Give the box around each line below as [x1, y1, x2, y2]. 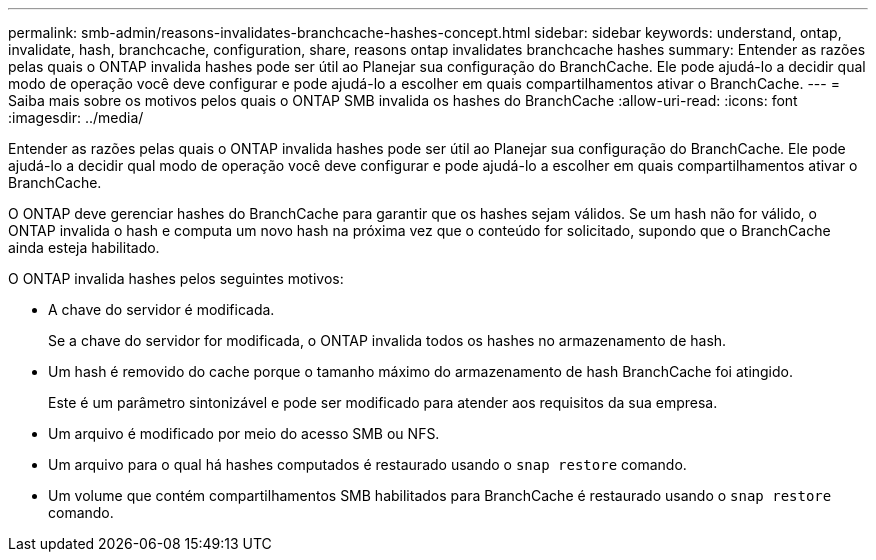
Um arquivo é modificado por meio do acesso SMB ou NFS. [48, 425, 440, 442]
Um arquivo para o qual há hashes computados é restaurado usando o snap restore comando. [48, 456, 687, 473]
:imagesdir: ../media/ [8, 109, 144, 126]
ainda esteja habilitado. [8, 239, 160, 256]
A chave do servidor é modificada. [48, 301, 275, 318]
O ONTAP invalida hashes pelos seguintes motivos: [8, 270, 344, 287]
